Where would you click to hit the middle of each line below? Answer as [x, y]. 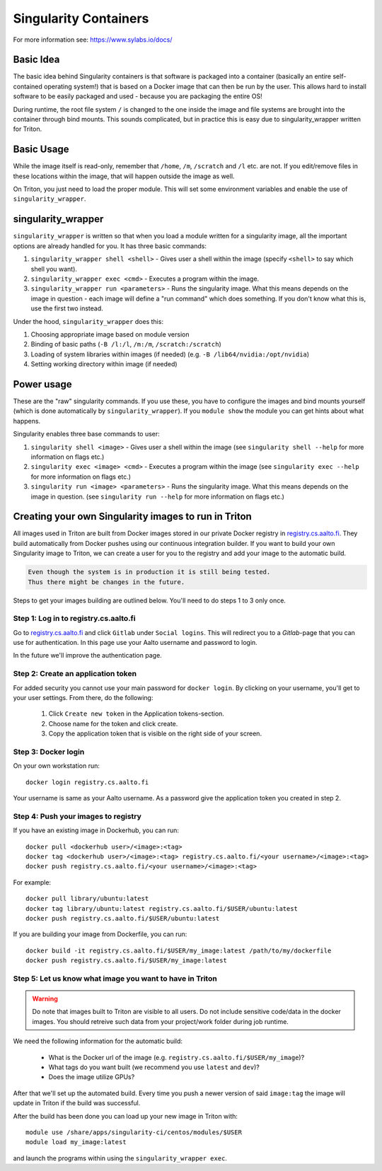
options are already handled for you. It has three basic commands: [110, 246]
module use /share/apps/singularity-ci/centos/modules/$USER [134, 1132]
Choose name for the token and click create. [113, 723]
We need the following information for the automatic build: [98, 1041]
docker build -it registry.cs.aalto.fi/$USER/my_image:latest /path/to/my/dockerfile [179, 950]
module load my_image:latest [76, 1142]
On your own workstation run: [57, 766]
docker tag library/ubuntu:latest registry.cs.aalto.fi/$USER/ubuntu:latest [162, 908]
